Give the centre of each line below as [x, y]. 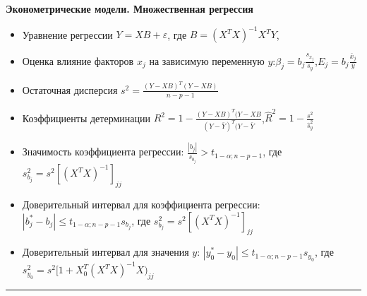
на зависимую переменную [207, 60]
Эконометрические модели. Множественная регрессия [130, 8]
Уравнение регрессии [67, 34]
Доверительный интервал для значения [106, 252]
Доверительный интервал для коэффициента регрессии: [141, 205]
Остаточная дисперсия [70, 89]
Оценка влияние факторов [78, 60]
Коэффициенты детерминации [86, 118]
